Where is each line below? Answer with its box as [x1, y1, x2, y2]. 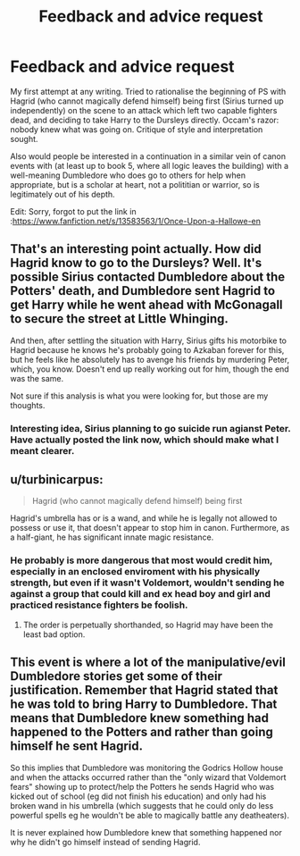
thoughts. [10, 399, 46, 410]
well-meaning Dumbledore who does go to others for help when [10, 170, 246, 180]
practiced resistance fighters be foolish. [10, 599, 188, 611]
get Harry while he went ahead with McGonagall [10, 298, 284, 313]
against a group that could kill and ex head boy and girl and [10, 588, 271, 600]
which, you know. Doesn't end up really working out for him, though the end [10, 364, 289, 374]
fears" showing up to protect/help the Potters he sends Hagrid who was [10, 781, 275, 792]
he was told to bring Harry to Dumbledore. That [10, 697, 278, 712]
